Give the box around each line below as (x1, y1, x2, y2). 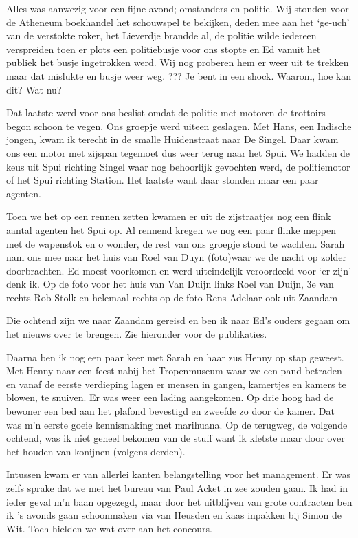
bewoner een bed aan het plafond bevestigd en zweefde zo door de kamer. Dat (6, 404, 335, 418)
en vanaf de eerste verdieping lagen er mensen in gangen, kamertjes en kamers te (6, 376, 346, 391)
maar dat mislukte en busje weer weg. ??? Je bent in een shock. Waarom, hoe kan (6, 68, 352, 83)
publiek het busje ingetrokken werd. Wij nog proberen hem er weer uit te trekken (6, 55, 349, 69)
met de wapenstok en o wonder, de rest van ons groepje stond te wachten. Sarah (6, 236, 345, 250)
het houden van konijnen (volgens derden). (6, 444, 186, 458)
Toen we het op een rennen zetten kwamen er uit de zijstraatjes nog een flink (6, 209, 331, 224)
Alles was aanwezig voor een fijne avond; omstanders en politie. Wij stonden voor (6, 1, 349, 15)
